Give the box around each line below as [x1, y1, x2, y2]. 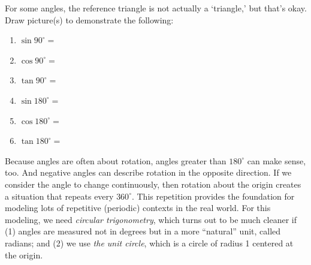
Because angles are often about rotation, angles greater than [5, 154, 227, 167]
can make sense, [247, 154, 306, 167]
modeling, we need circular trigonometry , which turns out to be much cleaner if [5, 213, 297, 225]
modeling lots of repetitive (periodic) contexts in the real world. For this [5, 201, 271, 214]
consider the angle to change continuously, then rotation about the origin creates [5, 177, 301, 190]
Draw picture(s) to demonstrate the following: [5, 13, 174, 26]
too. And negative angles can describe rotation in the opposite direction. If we [5, 166, 292, 179]
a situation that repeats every [5, 189, 114, 202]
